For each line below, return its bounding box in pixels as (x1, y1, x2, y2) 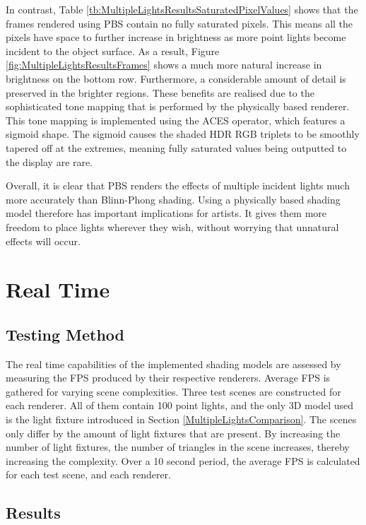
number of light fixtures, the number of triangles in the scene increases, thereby (6, 440, 350, 454)
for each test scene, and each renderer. (6, 467, 171, 482)
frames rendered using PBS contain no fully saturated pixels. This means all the (6, 16, 353, 30)
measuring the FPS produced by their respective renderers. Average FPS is (6, 370, 331, 385)
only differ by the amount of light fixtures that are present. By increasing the (6, 425, 341, 440)
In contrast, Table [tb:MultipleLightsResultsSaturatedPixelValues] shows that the (6, 2, 358, 16)
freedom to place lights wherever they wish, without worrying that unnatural (6, 219, 339, 234)
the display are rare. (6, 154, 93, 169)
